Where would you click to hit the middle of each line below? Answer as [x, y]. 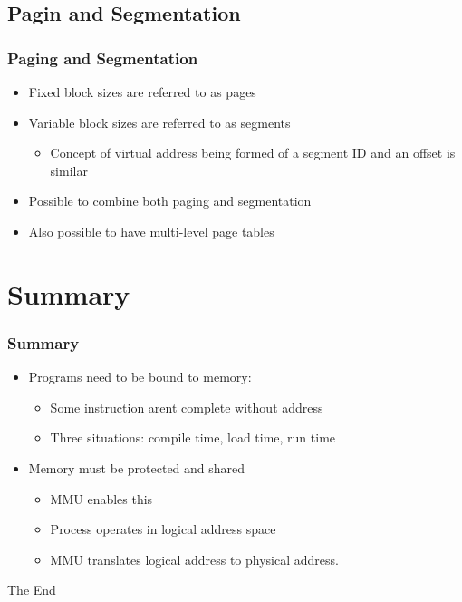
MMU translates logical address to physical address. [194, 559]
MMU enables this [101, 498]
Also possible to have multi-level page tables [151, 231]
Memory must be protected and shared [137, 467]
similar [69, 170]
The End [32, 590]
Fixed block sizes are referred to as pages [142, 92]
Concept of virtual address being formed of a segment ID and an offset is [253, 153]
